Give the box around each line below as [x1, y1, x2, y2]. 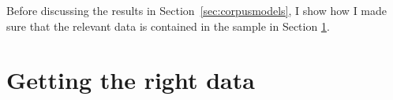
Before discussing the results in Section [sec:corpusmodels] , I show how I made [6, 2, 387, 18]
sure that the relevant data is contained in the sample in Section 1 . [6, 17, 330, 34]
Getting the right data [6, 64, 255, 96]
